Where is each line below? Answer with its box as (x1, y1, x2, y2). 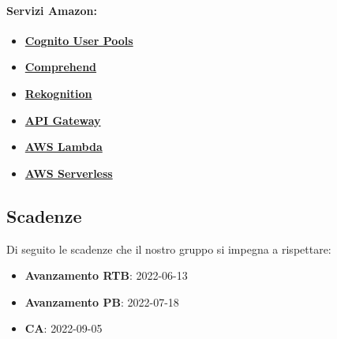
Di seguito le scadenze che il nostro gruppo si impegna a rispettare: (6, 240, 331, 257)
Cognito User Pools (24, 32, 133, 48)
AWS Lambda (24, 138, 103, 155)
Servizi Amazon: (6, 2, 97, 18)
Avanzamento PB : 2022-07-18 (24, 293, 179, 310)
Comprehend (24, 58, 97, 75)
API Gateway (24, 111, 101, 128)
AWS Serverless (24, 164, 113, 181)
